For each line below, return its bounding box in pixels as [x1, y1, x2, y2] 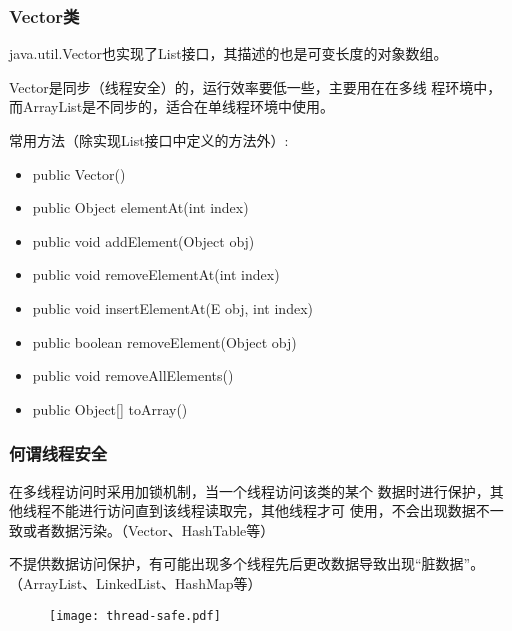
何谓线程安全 [9, 441, 108, 466]
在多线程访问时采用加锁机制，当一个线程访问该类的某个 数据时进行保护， [9, 480, 490, 501]
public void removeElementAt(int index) [32, 264, 280, 285]
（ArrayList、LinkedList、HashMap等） [9, 572, 262, 593]
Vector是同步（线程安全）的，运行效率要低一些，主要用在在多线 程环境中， [9, 76, 502, 97]
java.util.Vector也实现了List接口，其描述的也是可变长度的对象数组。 [9, 43, 448, 64]
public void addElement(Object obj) [32, 230, 255, 251]
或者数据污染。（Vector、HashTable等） [22, 519, 275, 540]
